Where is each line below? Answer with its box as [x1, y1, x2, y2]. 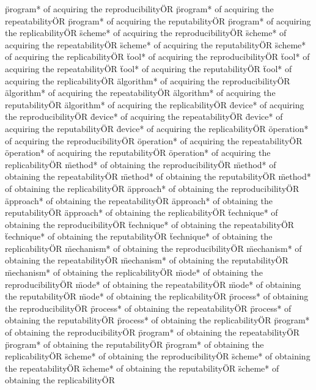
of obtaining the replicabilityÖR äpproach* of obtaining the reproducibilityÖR [5, 182, 299, 194]
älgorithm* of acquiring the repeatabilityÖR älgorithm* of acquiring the [5, 86, 276, 99]
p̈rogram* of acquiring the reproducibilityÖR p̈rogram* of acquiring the [5, 2, 274, 15]
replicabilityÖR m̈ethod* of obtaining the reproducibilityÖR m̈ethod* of [5, 158, 276, 171]
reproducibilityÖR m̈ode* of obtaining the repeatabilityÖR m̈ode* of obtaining [5, 278, 301, 290]
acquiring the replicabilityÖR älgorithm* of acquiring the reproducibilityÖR [5, 74, 290, 87]
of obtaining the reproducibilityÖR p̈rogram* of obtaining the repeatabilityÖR [5, 326, 300, 339]
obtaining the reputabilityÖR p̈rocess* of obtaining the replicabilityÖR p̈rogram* [5, 314, 310, 326]
